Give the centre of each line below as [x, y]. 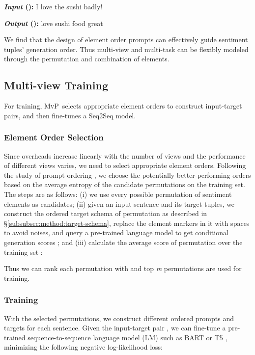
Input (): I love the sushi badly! [53, 6]
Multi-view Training [56, 85]
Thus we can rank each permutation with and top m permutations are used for [123, 268]
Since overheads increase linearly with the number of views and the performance [125, 155]
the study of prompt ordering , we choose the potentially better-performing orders [127, 175]
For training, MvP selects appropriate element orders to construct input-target [123, 106]
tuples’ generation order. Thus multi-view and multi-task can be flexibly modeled [126, 49]
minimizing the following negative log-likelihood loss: [83, 347]
